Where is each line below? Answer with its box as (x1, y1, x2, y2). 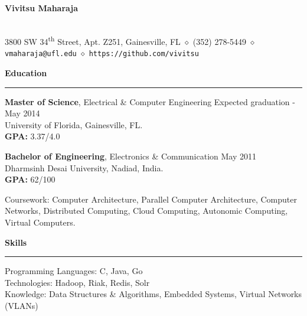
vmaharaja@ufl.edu (5, 50, 77, 58)
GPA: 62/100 (5, 173, 55, 185)
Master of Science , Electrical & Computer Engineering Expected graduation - (5, 95, 295, 107)
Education (5, 67, 47, 79)
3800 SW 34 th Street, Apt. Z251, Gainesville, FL (5, 34, 181, 47)
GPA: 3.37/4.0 (5, 130, 60, 142)
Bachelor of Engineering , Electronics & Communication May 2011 (5, 150, 256, 162)
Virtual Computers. (5, 216, 76, 229)
